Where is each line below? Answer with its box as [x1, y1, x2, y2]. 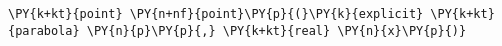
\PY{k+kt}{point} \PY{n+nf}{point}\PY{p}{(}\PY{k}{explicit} [8, 7, 424, 21]
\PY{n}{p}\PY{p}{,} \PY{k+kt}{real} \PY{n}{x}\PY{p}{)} [86, 23, 467, 38]
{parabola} [8, 23, 80, 38]
